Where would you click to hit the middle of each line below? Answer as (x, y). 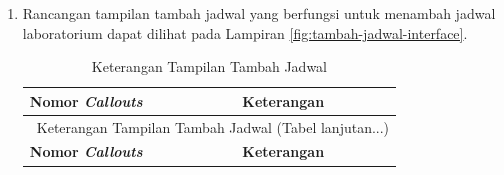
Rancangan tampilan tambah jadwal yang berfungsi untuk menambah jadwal (259, 13)
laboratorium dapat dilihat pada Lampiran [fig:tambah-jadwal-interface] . (245, 32)
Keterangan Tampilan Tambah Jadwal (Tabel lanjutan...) (213, 126)
